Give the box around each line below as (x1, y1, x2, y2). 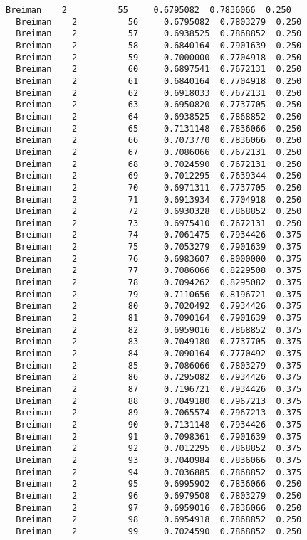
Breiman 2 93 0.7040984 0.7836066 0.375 (16, 455, 302, 465)
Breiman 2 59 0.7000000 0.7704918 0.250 (16, 52, 302, 63)
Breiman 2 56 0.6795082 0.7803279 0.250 (16, 16, 302, 27)
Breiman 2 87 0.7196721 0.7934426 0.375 (16, 384, 302, 394)
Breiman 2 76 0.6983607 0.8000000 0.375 (16, 253, 302, 264)
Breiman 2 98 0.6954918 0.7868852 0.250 (16, 514, 302, 525)
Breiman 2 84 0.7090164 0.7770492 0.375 (16, 349, 302, 359)
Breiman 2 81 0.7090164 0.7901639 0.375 (16, 313, 302, 324)
